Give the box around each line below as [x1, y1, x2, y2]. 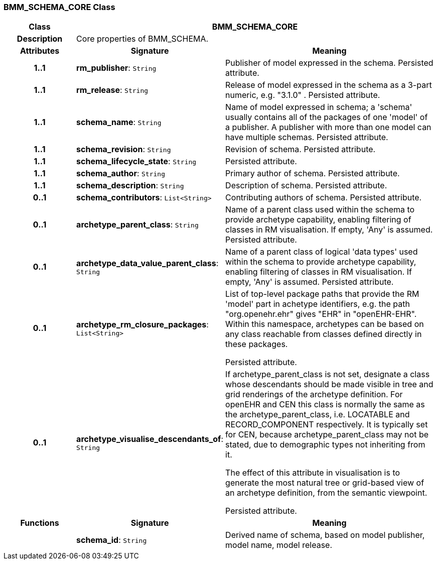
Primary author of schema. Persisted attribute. [225, 168, 400, 179]
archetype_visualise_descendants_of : [76, 433, 224, 444]
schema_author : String [76, 168, 165, 179]
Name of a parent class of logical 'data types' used [225, 247, 418, 257]
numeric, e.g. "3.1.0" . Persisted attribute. [225, 90, 380, 100]
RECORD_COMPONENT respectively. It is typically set [225, 419, 428, 430]
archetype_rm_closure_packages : [76, 319, 209, 329]
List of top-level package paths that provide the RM [225, 289, 419, 299]
